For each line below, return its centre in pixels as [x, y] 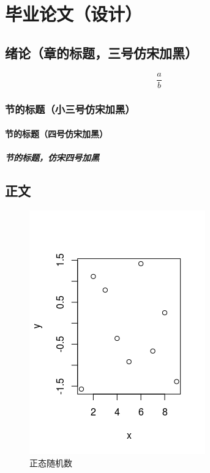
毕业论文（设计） [74, 14]
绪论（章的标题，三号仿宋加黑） [101, 52]
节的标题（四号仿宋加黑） [56, 134]
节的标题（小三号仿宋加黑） [70, 109]
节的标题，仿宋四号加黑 [52, 158]
